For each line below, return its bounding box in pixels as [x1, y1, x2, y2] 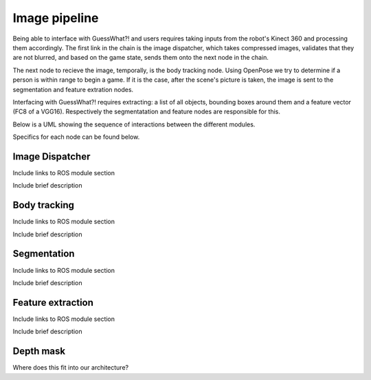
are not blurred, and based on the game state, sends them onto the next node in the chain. [12, 54, 269, 62]
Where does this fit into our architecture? [12, 364, 129, 372]
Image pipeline [12, 10, 99, 25]
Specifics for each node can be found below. [12, 133, 140, 141]
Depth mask [12, 346, 66, 357]
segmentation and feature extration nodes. [12, 85, 134, 93]
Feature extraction [12, 296, 94, 309]
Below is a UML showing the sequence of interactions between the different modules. [12, 120, 256, 128]
